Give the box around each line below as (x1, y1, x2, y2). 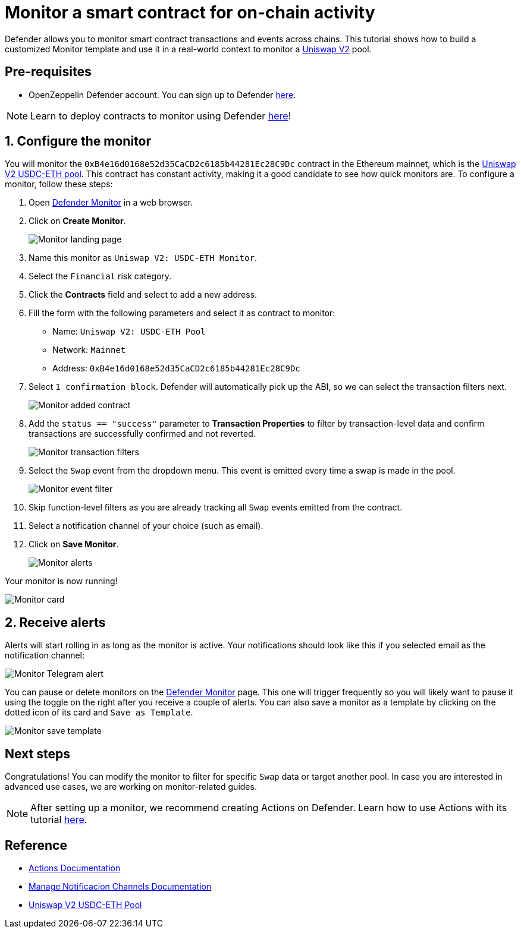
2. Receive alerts (5, 614, 106, 630)
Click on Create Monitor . (29, 216, 126, 226)
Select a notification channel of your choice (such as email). (29, 521, 263, 531)
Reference (5, 837, 67, 853)
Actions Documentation (29, 862, 121, 873)
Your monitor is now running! (5, 576, 118, 587)
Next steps (5, 746, 70, 761)
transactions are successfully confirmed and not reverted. (29, 428, 256, 439)
